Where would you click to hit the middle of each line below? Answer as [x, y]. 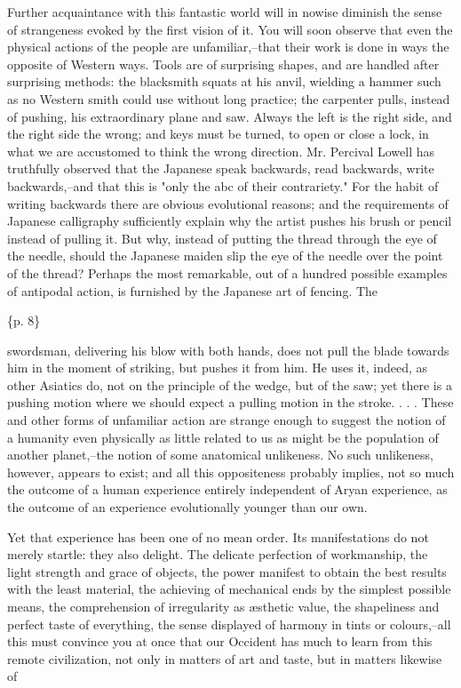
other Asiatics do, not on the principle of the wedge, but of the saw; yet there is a [230, 384]
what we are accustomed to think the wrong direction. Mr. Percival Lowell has [221, 151]
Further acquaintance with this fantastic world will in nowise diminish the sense [225, 12]
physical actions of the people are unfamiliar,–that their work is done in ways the [228, 47]
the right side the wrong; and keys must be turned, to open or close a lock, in [218, 134]
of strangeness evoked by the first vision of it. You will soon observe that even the [230, 29]
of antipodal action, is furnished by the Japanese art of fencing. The [193, 290]
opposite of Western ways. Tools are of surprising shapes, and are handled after [223, 64]
